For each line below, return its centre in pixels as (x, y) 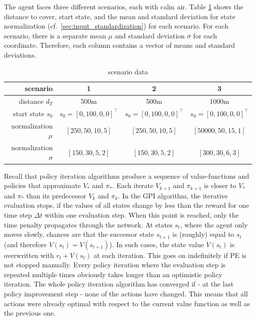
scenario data (128, 71)
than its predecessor (56, 195)
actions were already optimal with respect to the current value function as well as (127, 303)
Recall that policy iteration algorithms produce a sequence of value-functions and (127, 176)
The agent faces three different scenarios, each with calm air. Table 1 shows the (124, 6)
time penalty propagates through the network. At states (88, 224)
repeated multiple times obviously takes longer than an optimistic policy (113, 274)
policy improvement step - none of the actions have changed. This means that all (126, 294)
